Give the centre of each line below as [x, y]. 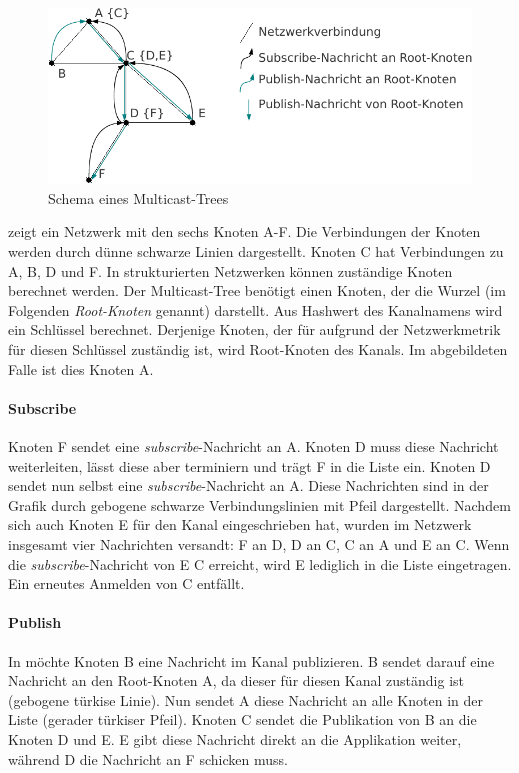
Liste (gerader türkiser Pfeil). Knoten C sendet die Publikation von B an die [242, 719]
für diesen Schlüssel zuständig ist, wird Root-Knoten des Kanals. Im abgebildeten [258, 349]
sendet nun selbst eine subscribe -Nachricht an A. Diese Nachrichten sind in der [248, 485]
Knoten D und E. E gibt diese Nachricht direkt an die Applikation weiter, [235, 738]
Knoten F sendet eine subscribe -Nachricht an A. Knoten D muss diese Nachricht [253, 446]
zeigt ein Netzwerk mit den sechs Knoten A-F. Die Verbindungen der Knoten [244, 231]
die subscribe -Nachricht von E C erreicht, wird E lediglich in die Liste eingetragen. [260, 563]
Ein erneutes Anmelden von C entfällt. [126, 583]
